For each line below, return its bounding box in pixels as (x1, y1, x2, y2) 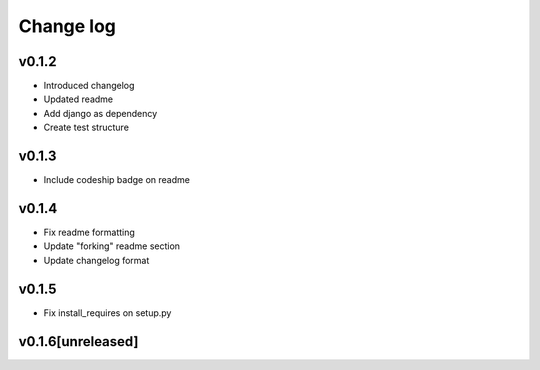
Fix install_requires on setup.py (43, 306, 172, 319)
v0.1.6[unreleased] (18, 333, 139, 350)
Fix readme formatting (43, 226, 135, 239)
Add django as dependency (43, 107, 158, 119)
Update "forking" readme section (43, 240, 180, 252)
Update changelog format (43, 254, 150, 266)
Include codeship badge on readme (43, 174, 190, 186)
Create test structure (43, 121, 130, 134)
